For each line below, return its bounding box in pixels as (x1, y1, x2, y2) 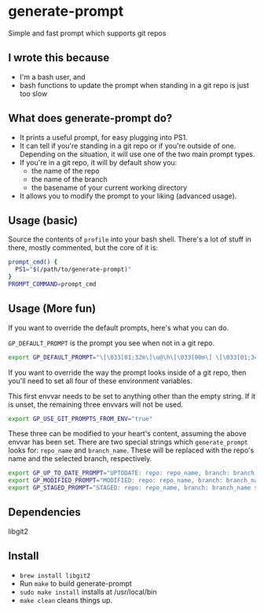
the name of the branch (31, 174, 108, 183)
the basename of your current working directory (31, 183, 188, 192)
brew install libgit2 (19, 571, 90, 580)
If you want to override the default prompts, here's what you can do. (8, 323, 229, 332)
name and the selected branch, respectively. (8, 454, 152, 463)
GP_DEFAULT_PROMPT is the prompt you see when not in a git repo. (8, 338, 214, 348)
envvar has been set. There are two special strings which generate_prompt (8, 438, 248, 447)
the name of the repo (31, 166, 100, 175)
